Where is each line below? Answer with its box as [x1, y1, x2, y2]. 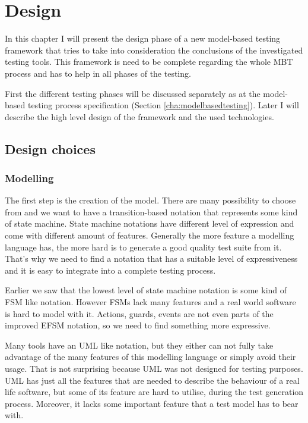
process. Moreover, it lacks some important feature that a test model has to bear [5, 397, 299, 409]
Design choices [5, 139, 96, 158]
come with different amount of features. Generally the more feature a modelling [5, 229, 294, 242]
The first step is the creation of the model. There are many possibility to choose [5, 194, 296, 206]
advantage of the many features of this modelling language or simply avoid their [5, 350, 296, 363]
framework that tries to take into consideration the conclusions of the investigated [5, 43, 303, 56]
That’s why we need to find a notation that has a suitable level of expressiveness [5, 252, 298, 265]
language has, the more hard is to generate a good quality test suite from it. [5, 240, 282, 253]
